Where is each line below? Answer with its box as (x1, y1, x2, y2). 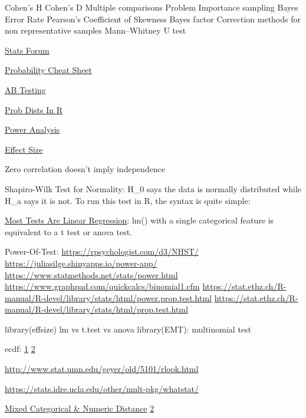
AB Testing (5, 83, 46, 96)
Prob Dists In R (5, 103, 62, 116)
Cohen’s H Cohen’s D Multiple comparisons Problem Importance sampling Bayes (5, 1, 298, 13)
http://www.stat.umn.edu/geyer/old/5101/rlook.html (5, 363, 199, 375)
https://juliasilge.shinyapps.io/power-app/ (5, 256, 157, 269)
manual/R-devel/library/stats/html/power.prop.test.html (5, 291, 212, 304)
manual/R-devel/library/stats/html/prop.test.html (5, 303, 188, 315)
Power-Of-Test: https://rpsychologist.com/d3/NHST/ (5, 245, 199, 258)
